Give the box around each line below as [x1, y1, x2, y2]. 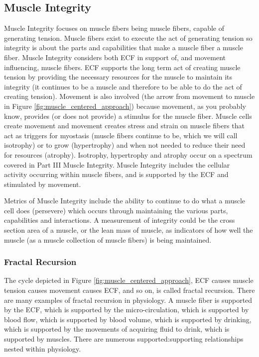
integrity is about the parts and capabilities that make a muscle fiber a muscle [4, 42, 243, 53]
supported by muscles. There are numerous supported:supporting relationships [4, 334, 244, 344]
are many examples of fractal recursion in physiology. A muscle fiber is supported [4, 294, 253, 305]
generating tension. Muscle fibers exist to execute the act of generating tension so [4, 32, 253, 43]
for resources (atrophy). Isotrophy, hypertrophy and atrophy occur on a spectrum [4, 149, 253, 160]
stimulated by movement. [4, 178, 81, 189]
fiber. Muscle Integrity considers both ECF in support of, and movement [4, 52, 226, 62]
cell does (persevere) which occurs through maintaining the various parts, [4, 205, 228, 215]
